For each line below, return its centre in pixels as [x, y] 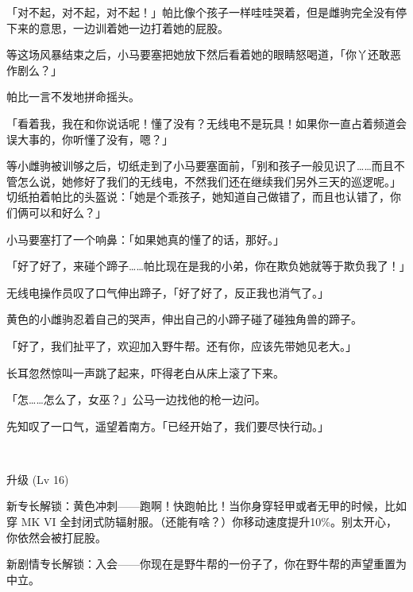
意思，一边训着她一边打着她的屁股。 [134, 27]
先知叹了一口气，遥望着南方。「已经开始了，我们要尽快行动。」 [168, 426]
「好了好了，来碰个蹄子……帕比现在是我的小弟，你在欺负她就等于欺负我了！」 [208, 266]
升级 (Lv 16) [38, 479]
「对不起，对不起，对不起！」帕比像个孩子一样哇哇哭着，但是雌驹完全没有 [201, 12]
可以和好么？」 [67, 212]
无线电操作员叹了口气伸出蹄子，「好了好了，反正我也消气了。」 [168, 292]
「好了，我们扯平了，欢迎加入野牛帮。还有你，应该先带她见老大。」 [181, 345]
